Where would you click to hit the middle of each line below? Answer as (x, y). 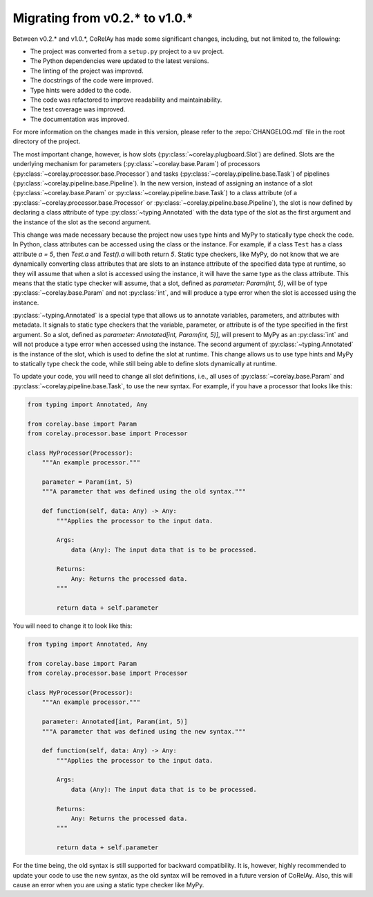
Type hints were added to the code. (80, 90)
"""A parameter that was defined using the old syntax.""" (144, 492)
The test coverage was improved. (78, 109)
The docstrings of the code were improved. (92, 80)
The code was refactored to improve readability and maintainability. (126, 100)
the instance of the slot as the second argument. (82, 222)
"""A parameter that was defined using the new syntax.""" (144, 731)
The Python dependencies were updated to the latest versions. (119, 61)
